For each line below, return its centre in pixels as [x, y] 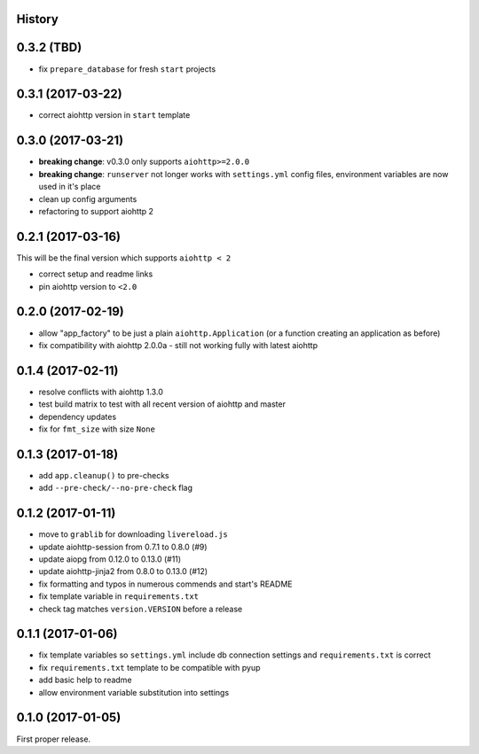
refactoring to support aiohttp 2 [96, 211]
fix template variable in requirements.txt [119, 596]
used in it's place [70, 187]
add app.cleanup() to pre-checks [104, 475]
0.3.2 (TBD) [49, 47]
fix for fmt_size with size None [97, 429]
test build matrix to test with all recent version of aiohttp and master [162, 404]
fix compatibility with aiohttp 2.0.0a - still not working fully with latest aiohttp [178, 345]
